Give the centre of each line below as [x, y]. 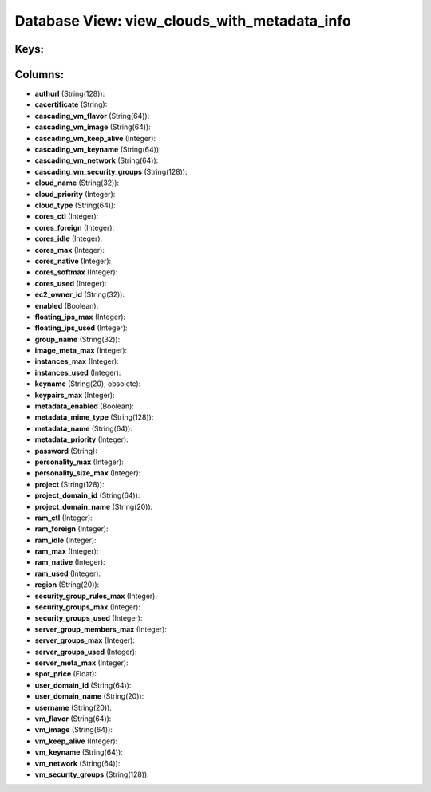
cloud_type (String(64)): [75, 205]
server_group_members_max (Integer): [101, 629]
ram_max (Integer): [67, 551]
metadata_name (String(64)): [84, 428]
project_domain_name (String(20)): [94, 506]
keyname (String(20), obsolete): [88, 384]
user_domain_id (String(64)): [83, 685]
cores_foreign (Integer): [75, 227]
